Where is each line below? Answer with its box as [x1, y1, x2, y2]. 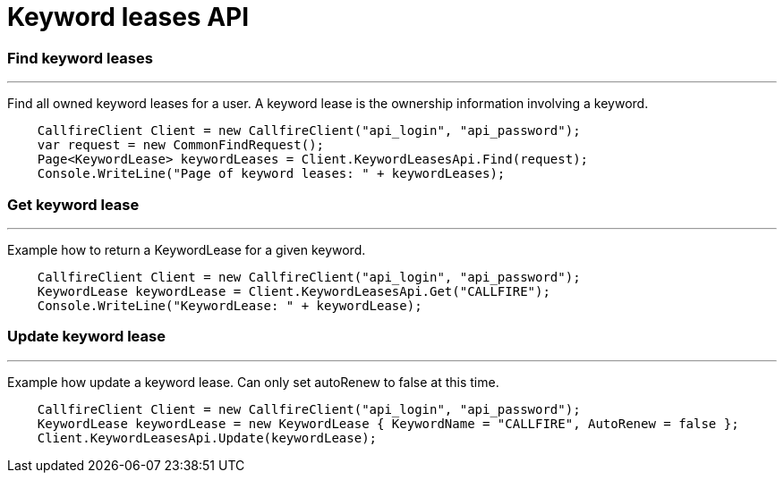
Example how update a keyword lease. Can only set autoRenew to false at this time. [7, 374, 499, 390]
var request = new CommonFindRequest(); [37, 138, 325, 153]
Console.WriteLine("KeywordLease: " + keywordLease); [37, 298, 422, 313]
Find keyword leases [7, 48, 153, 67]
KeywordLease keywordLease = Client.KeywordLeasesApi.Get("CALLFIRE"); [37, 283, 550, 299]
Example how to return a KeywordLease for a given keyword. [7, 241, 366, 257]
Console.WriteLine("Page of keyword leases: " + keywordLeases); [37, 166, 506, 181]
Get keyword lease [7, 195, 140, 214]
